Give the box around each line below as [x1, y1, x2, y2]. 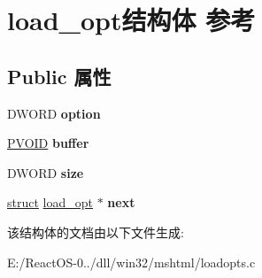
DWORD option [7, 104, 101, 122]
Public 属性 [7, 62, 112, 89]
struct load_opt [7, 193, 93, 212]
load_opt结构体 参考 [7, 2, 256, 38]
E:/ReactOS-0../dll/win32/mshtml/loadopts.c [7, 252, 256, 271]
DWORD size [7, 163, 84, 181]
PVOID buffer [7, 134, 89, 152]
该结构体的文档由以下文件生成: [7, 222, 184, 241]
